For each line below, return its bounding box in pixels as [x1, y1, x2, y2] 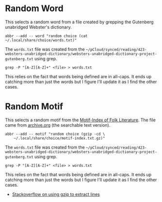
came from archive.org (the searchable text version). [5, 122, 111, 128]
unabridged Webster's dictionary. [5, 24, 72, 30]
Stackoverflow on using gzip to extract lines [12, 191, 100, 197]
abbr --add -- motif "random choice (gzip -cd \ [5, 132, 105, 136]
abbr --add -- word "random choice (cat [5, 34, 88, 38]
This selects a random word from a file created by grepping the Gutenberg [5, 19, 154, 25]
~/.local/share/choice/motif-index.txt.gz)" [14, 135, 105, 141]
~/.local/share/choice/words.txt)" [5, 37, 77, 43]
